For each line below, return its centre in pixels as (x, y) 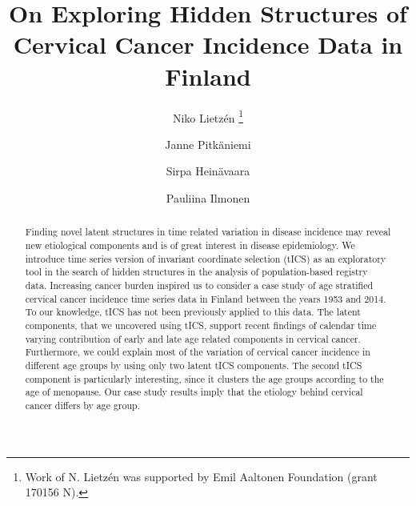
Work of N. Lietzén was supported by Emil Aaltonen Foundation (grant (201, 476)
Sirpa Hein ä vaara (208, 171)
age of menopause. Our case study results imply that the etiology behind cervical (194, 392)
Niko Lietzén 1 (208, 116)
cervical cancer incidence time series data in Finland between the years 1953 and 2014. (206, 298)
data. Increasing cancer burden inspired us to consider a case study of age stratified (199, 285)
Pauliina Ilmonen (208, 197)
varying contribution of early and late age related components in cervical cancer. (193, 338)
